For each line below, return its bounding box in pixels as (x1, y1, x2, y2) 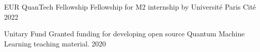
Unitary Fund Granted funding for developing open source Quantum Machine (4, 28, 245, 39)
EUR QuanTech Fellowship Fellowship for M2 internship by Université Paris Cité (4, 2, 256, 12)
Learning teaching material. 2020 (4, 38, 106, 48)
